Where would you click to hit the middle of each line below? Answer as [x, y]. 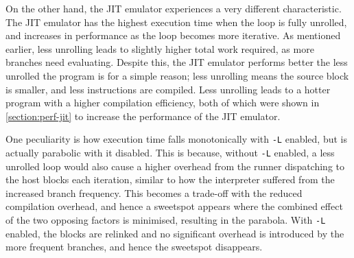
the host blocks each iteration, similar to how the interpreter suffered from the [170, 179]
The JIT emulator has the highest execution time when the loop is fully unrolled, [176, 22]
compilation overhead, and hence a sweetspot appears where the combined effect [174, 206]
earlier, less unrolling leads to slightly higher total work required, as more [160, 48]
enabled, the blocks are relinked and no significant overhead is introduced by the [175, 233]
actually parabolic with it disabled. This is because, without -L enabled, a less [170, 152]
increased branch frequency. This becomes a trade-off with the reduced [154, 192]
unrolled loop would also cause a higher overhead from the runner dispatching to [175, 166]
